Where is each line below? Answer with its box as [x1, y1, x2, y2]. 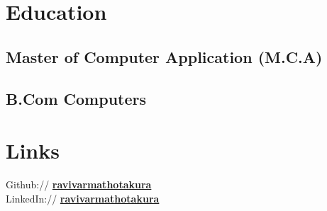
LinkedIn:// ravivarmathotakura [6, 190, 160, 205]
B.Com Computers [6, 87, 146, 109]
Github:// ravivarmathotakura [6, 177, 152, 192]
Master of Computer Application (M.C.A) [6, 45, 323, 67]
